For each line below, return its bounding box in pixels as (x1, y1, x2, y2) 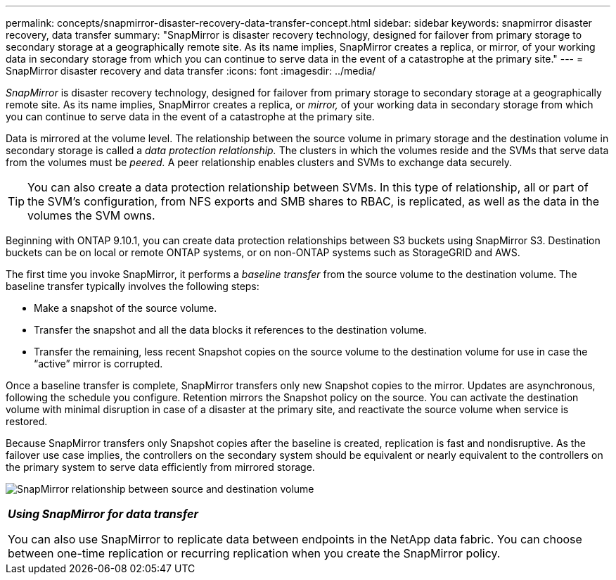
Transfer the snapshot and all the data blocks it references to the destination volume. (34, 324, 427, 336)
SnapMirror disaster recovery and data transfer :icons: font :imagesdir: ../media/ (6, 65, 376, 77)
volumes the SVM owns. (27, 208, 155, 222)
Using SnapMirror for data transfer (8, 507, 198, 521)
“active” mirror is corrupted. (34, 358, 163, 370)
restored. (6, 415, 48, 427)
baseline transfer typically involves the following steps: (6, 280, 259, 292)
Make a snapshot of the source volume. (34, 302, 217, 314)
